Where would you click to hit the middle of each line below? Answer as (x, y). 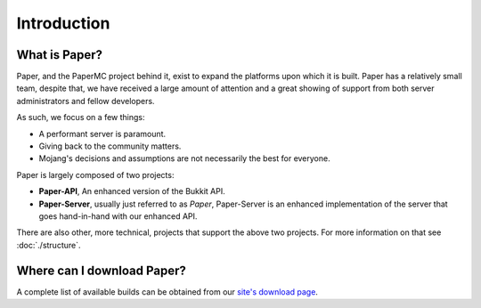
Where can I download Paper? (102, 270)
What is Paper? (59, 55)
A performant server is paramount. (102, 134)
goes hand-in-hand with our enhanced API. (118, 216)
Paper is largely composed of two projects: (95, 174)
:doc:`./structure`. (49, 245)
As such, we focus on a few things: (81, 118)
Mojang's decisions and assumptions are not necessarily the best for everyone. (184, 158)
